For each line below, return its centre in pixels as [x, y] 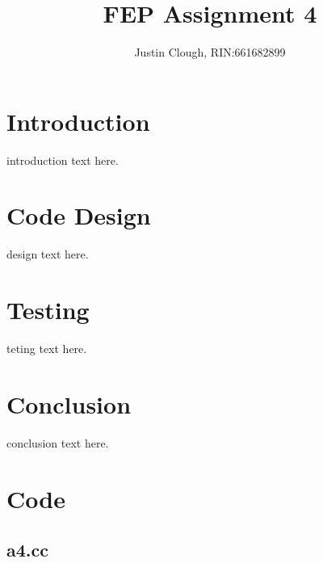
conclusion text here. [58, 442]
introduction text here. [63, 160]
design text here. [48, 254]
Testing [48, 310]
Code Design [79, 215]
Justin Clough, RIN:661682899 [210, 52]
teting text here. [47, 349]
